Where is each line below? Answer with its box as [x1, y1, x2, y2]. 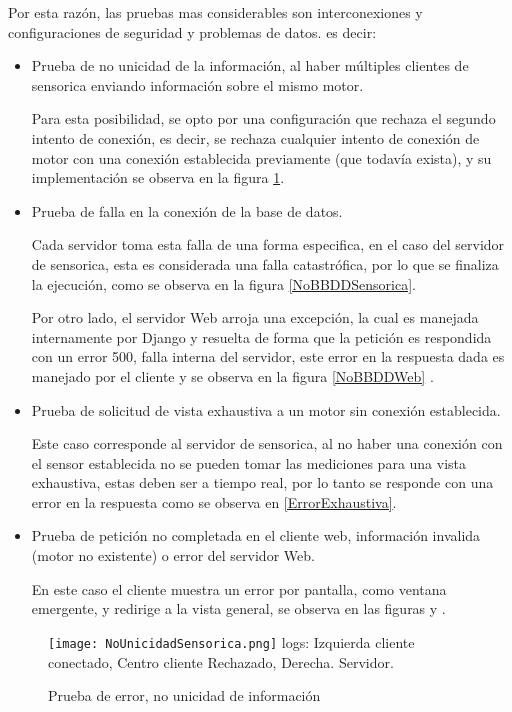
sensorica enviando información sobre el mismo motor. [31, 74, 364, 95]
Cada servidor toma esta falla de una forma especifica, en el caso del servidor [31, 234, 505, 255]
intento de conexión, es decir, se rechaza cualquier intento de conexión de [31, 127, 480, 148]
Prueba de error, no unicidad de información [48, 685, 321, 706]
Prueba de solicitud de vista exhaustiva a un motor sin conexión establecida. [31, 399, 501, 420]
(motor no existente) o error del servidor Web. [31, 545, 315, 566]
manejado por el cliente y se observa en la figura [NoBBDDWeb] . [31, 365, 434, 386]
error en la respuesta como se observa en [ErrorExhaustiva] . [31, 491, 397, 512]
